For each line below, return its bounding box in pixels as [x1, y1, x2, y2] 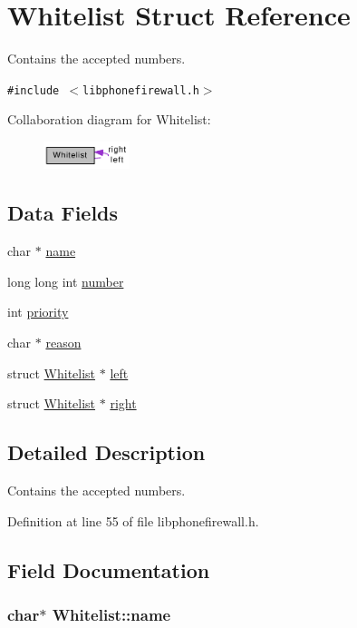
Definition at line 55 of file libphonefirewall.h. [7, 511, 259, 530]
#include [7, 83, 60, 97]
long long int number [7, 271, 124, 290]
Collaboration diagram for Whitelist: [7, 110, 211, 129]
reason [45, 332, 82, 351]
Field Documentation [7, 555, 210, 584]
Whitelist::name [52, 603, 171, 625]
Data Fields [7, 199, 119, 227]
